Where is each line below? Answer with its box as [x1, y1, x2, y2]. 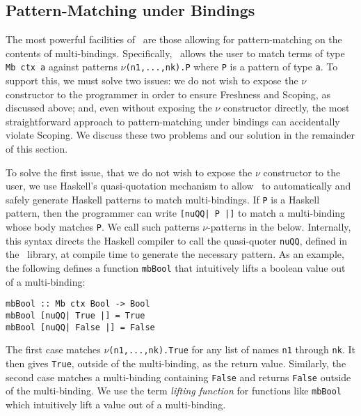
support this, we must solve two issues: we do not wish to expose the [6, 73, 298, 88]
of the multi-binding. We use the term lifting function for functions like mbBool [6, 383, 342, 398]
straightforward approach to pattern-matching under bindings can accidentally [6, 114, 340, 128]
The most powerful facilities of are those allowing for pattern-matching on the [6, 32, 342, 47]
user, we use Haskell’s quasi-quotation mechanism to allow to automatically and [6, 178, 351, 193]
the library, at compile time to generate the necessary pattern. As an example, [6, 247, 344, 261]
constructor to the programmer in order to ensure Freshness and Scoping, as [6, 86, 330, 101]
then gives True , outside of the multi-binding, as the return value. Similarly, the [6, 355, 346, 370]
